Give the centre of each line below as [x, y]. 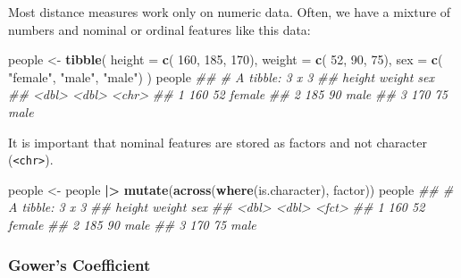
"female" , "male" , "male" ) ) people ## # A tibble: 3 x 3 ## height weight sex [222, 76]
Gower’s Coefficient [80, 264]
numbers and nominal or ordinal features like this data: [159, 29]
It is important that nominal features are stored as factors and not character [218, 142]
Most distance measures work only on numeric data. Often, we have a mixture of [230, 12]
